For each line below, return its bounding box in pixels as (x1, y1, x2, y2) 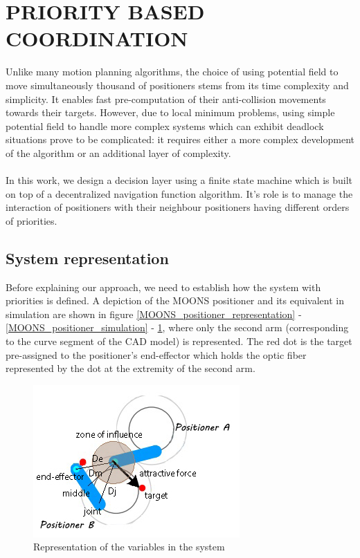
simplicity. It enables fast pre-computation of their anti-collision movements (6, 91, 326, 106)
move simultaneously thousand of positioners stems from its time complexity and (6, 77, 349, 92)
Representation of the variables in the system (33, 539, 225, 554)
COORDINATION (6, 24, 188, 53)
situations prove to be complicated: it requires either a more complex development (6, 132, 354, 147)
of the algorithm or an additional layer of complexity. (6, 145, 231, 160)
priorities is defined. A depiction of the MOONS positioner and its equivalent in (6, 293, 344, 308)
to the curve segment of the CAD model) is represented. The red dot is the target (6, 334, 352, 348)
